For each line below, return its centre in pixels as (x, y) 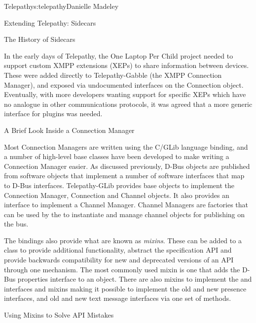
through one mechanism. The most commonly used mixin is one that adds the (122, 269)
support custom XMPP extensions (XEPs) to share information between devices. (127, 65)
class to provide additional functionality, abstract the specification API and (118, 250)
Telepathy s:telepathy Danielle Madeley (61, 6)
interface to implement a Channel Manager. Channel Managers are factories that (126, 205)
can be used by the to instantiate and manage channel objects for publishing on (125, 214)
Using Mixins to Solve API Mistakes (59, 315)
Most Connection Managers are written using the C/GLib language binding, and (126, 146)
